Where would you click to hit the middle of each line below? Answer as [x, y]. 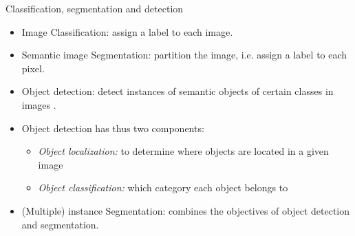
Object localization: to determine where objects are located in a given [183, 151]
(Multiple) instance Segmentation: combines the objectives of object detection [186, 210]
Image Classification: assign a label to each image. [127, 31]
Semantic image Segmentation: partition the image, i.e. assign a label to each [184, 55]
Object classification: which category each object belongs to [163, 187]
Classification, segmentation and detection [95, 8]
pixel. [33, 68]
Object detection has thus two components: [113, 128]
